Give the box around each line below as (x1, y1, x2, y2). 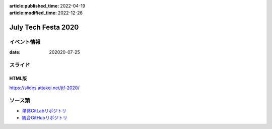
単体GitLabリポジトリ (22, 107, 66, 113)
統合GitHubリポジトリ (22, 115, 67, 121)
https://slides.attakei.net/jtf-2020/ (9, 85, 80, 91)
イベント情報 (9, 38, 41, 45)
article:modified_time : (9, 10, 57, 16)
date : (9, 49, 21, 55)
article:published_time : (9, 3, 59, 9)
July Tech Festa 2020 (9, 23, 79, 32)
